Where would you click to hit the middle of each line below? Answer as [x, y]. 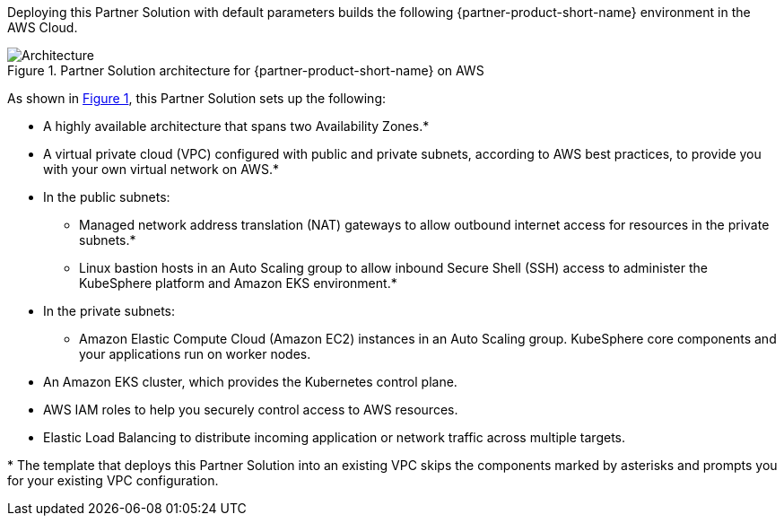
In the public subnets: [107, 197]
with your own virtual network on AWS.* [161, 169]
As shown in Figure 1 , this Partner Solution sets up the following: [196, 98]
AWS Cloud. [43, 27]
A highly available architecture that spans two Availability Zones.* [236, 126]
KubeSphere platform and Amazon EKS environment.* [238, 283]
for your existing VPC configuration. [113, 480]
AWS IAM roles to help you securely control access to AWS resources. [251, 410]
